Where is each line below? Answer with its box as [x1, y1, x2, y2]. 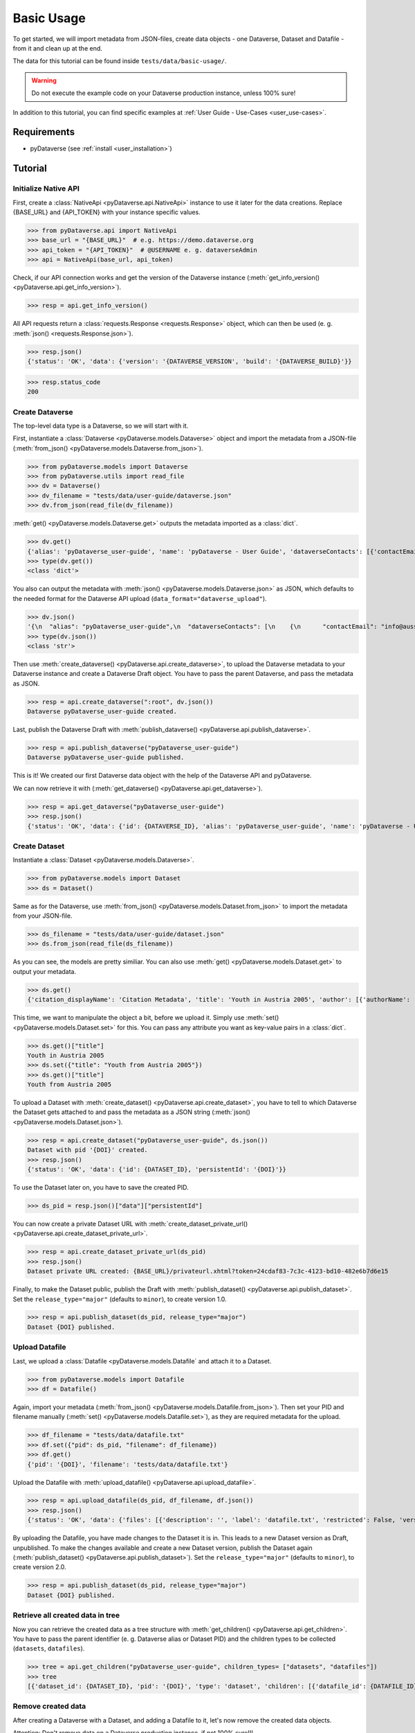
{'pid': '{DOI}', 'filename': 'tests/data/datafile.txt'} [27, 1460, 228, 1468]
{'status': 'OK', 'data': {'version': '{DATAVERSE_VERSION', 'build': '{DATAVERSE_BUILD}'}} [27, 358, 352, 365]
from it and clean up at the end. [12, 44, 103, 52]
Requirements [12, 126, 75, 138]
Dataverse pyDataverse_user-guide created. [27, 708, 178, 715]
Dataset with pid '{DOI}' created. [27, 1146, 148, 1154]
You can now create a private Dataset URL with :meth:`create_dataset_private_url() [12, 1219, 248, 1228]
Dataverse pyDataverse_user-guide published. [27, 754, 185, 762]
